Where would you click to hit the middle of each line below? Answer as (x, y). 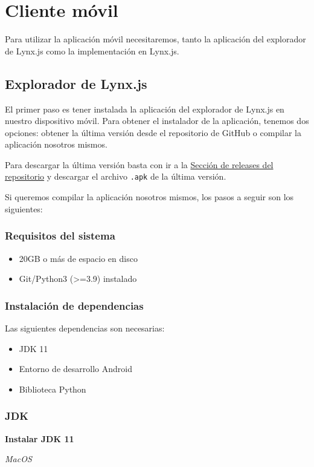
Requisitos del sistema (60, 236)
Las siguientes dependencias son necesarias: (85, 328)
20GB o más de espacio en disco (78, 258)
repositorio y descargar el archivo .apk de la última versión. (116, 176)
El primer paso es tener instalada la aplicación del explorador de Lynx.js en (145, 109)
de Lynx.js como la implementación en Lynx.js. (92, 51)
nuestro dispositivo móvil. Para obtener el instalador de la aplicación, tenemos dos (157, 121)
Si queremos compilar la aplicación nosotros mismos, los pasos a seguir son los (149, 197)
